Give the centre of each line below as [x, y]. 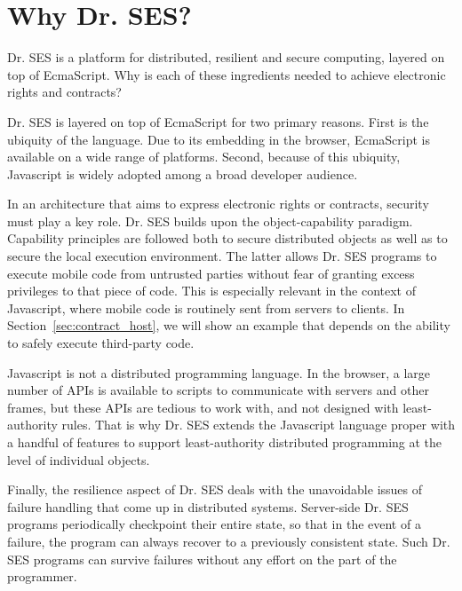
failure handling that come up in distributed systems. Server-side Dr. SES [208, 506]
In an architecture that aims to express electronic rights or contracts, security [218, 204]
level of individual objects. [79, 459]
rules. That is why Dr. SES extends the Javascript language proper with [258, 425]
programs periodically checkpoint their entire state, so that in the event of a [214, 524]
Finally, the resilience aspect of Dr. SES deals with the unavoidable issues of [215, 489]
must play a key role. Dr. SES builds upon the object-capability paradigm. [210, 221]
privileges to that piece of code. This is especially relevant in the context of [212, 291]
